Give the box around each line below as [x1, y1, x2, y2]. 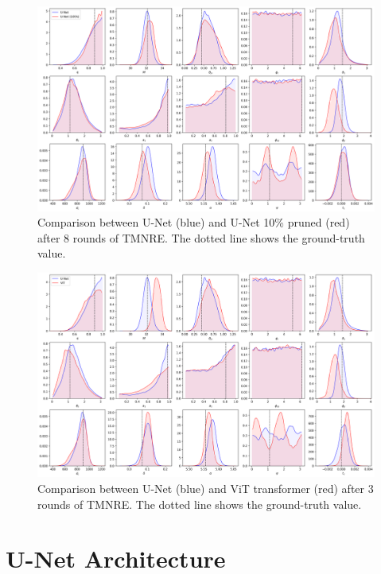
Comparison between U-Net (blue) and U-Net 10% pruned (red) [37, 214, 350, 231]
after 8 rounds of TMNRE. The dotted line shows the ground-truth [37, 229, 365, 246]
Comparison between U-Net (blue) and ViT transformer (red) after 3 [37, 480, 374, 497]
